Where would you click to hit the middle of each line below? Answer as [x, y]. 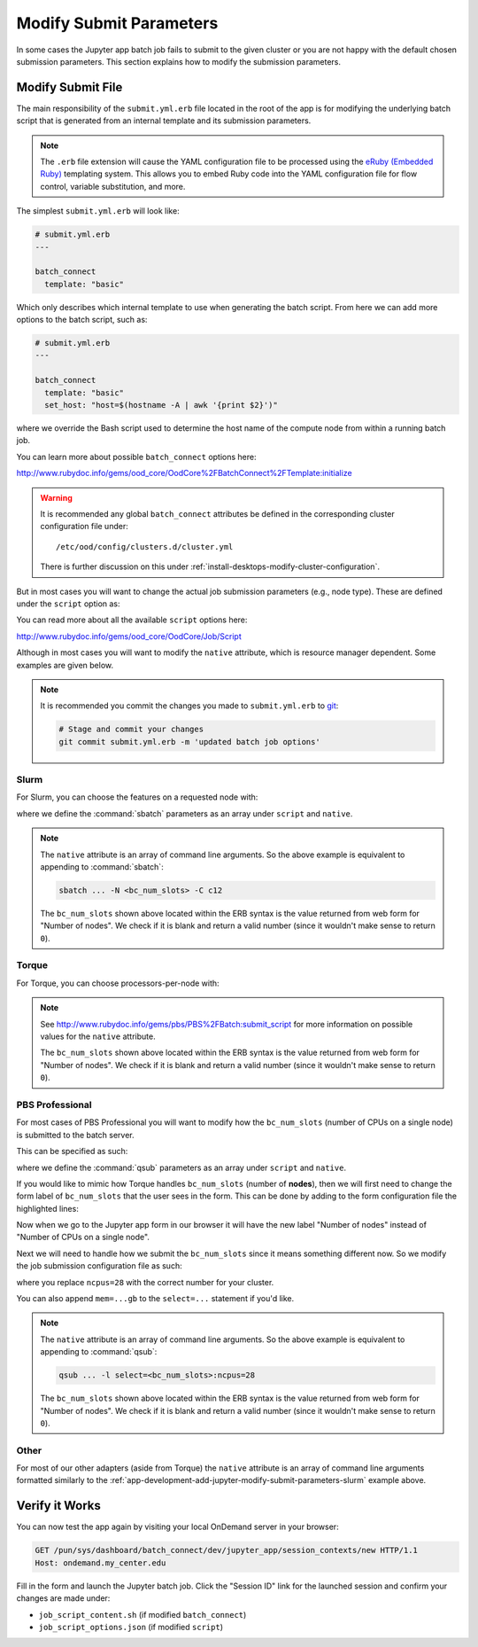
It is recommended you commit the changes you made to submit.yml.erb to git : [189, 706]
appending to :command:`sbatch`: [102, 866]
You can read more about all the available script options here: [132, 620]
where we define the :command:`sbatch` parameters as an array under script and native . [185, 813]
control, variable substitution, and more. [113, 186]
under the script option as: [68, 604]
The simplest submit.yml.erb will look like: [98, 211]
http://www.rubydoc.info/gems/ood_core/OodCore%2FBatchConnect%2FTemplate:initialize [185, 473]
